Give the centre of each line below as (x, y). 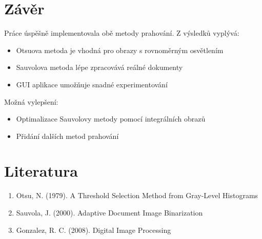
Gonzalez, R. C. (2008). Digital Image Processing (94, 230)
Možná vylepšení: (31, 101)
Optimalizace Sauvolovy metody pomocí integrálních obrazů (111, 119)
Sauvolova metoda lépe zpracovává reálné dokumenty (99, 67)
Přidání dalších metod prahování (67, 136)
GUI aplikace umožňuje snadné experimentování (92, 84)
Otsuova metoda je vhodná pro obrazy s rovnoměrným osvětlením (120, 50)
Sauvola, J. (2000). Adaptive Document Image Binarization (109, 212)
